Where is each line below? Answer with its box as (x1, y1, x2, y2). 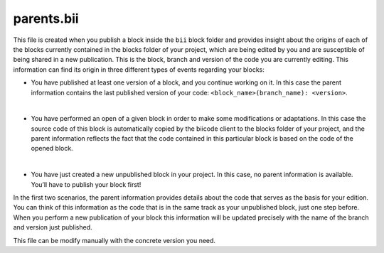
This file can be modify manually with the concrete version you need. (13, 236, 216, 244)
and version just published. (13, 223, 92, 232)
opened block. (31, 144, 74, 153)
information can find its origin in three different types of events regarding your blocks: (13, 65, 265, 74)
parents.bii (13, 11, 79, 26)
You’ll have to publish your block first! (31, 180, 142, 188)
